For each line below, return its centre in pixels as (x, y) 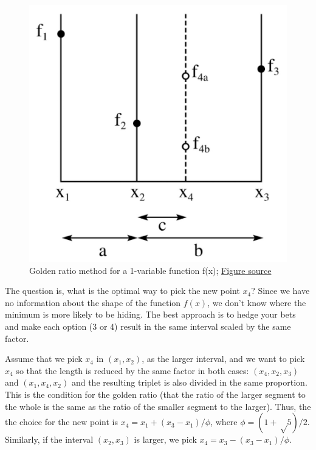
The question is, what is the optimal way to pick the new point (122, 291)
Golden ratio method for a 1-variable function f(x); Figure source (150, 270)
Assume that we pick (44, 359)
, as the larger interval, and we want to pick (223, 359)
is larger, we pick (165, 439)
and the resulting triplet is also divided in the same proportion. (189, 382)
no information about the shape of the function (93, 302)
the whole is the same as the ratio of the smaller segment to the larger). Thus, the (158, 406)
